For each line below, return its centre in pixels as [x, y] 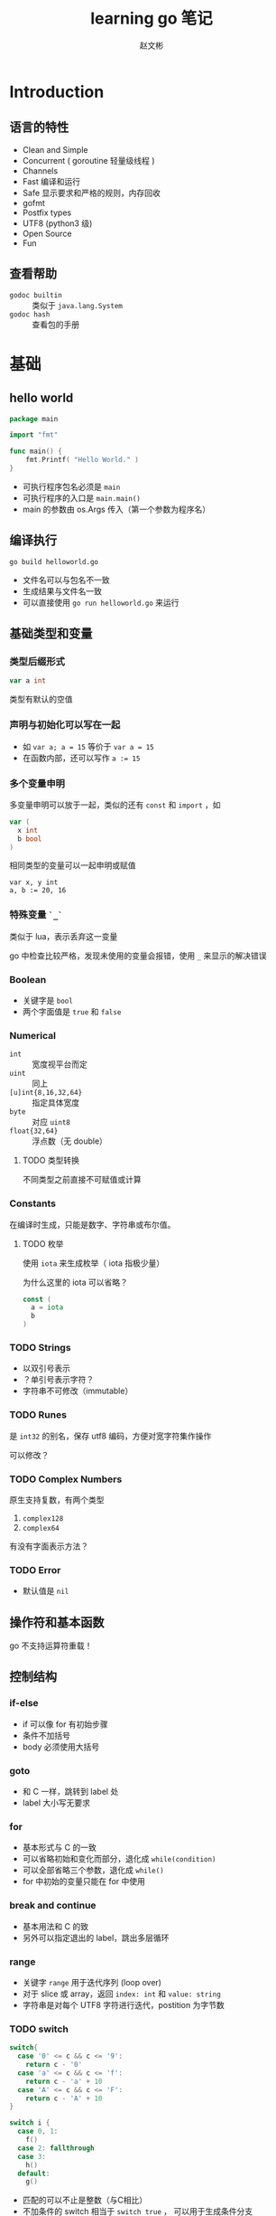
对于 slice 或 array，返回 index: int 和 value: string [121, 1994]
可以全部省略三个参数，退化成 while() [93, 1870]
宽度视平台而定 [60, 1064]
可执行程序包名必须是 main [71, 486]
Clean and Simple [55, 149]
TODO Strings [40, 1348]
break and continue [53, 1906]
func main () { [36, 452]
